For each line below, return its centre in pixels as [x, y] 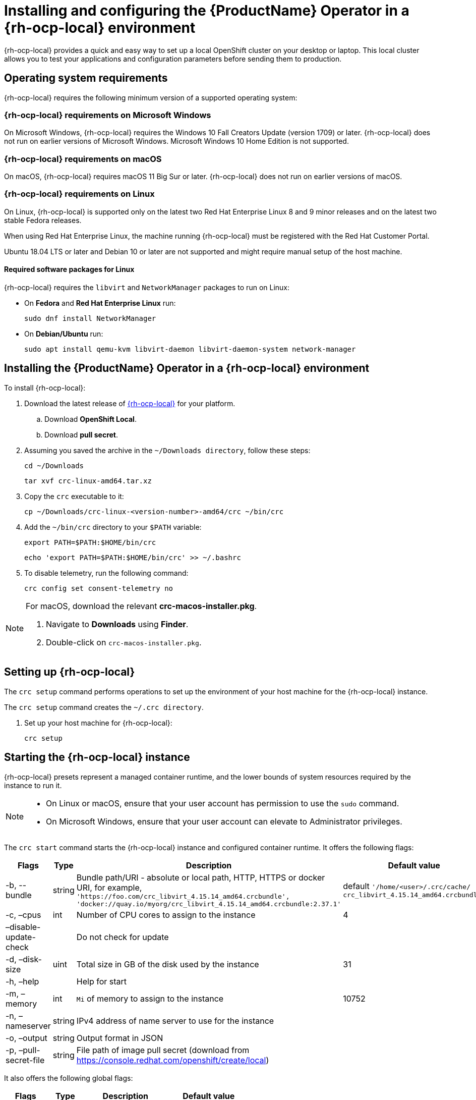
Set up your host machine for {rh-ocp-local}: [98, 723]
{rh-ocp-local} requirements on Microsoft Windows [108, 115]
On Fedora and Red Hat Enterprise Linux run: [100, 303]
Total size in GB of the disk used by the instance [168, 964]
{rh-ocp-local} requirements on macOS [83, 159]
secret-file [25, 1060]
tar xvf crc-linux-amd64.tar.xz [88, 481]
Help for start [102, 981]
